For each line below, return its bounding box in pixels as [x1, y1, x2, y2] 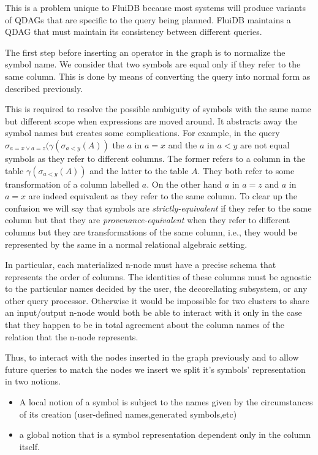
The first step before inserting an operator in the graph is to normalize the [5, 45, 286, 58]
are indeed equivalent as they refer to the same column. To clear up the [28, 189, 297, 202]
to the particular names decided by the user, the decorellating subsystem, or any [5, 282, 308, 295]
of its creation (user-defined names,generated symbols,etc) [19, 407, 237, 420]
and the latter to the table [89, 164, 189, 177]
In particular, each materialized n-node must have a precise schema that [5, 258, 276, 271]
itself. [19, 440, 40, 453]
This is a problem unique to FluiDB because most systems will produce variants [5, 1, 306, 13]
